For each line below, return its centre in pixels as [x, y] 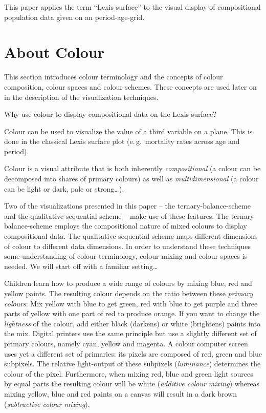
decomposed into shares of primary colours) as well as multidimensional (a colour [131, 179]
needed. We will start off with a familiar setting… [81, 266]
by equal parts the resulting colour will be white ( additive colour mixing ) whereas [132, 384]
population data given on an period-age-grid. [74, 17]
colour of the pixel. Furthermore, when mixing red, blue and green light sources [129, 373]
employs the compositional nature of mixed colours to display [151, 226]
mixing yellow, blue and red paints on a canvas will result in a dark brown [121, 393]
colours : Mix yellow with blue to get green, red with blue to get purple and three [131, 303]
